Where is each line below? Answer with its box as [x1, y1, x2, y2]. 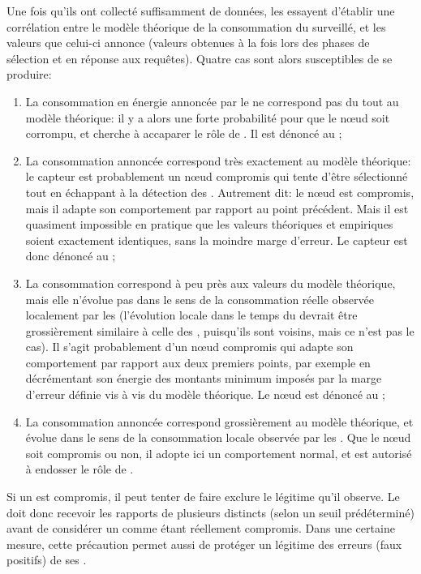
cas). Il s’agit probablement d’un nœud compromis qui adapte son [25, 338, 354, 355]
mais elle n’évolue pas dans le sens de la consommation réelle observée [25, 290, 374, 307]
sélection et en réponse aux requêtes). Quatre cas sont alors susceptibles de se [6, 49, 393, 66]
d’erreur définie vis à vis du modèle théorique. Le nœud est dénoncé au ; [25, 386, 385, 403]
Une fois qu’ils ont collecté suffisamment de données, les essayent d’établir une [6, 2, 395, 19]
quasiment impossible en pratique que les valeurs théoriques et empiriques [25, 216, 393, 233]
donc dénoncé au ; [25, 247, 116, 264]
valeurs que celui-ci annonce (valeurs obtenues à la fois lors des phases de [6, 34, 370, 51]
